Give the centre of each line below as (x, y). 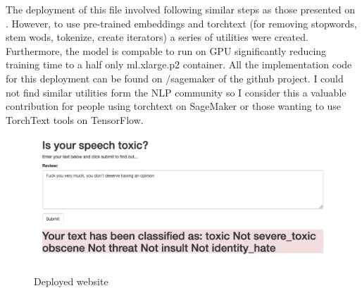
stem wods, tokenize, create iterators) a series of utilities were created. (157, 37)
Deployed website (71, 281)
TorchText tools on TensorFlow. (75, 119)
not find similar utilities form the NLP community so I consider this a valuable (176, 92)
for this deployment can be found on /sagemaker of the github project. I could (175, 78)
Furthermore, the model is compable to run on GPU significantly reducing (166, 50)
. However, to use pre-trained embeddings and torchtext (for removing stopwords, (181, 23)
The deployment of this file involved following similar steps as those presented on (181, 9)
